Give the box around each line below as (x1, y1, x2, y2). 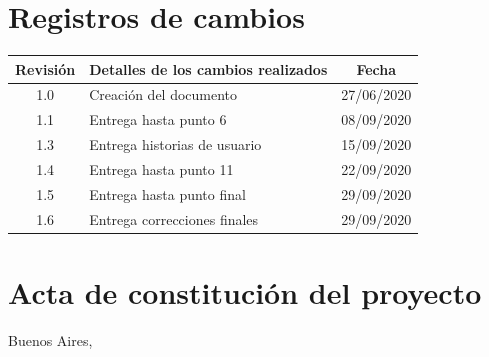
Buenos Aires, (8, 329, 93, 350)
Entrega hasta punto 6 (89, 109, 227, 130)
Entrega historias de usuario (89, 134, 262, 155)
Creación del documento (89, 84, 238, 105)
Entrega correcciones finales (89, 208, 259, 229)
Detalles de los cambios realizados (89, 58, 328, 79)
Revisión (15, 58, 76, 79)
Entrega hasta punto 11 (89, 159, 234, 179)
